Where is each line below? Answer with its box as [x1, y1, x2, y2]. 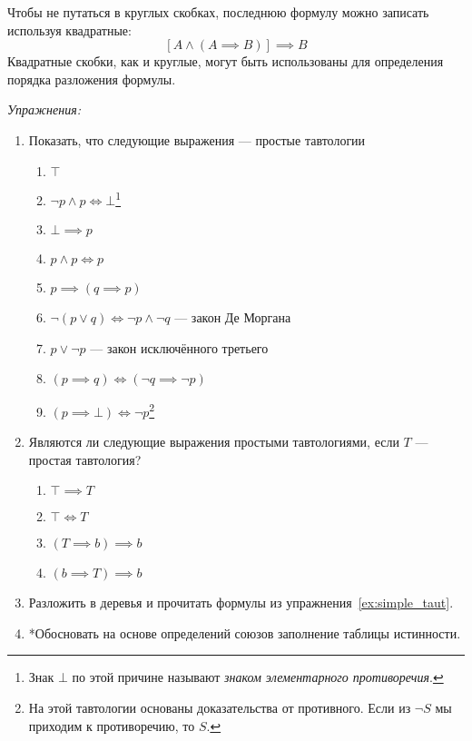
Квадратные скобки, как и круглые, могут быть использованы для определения [7, 52, 444, 71]
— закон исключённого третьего [90, 338, 269, 357]
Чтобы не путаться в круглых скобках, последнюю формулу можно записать [7, 3, 429, 21]
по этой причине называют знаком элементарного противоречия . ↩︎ [72, 667, 444, 687]
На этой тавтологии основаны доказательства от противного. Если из [28, 698, 411, 717]
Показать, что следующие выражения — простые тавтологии [28, 130, 366, 149]
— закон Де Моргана [174, 308, 291, 327]
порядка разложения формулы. [7, 69, 176, 88]
